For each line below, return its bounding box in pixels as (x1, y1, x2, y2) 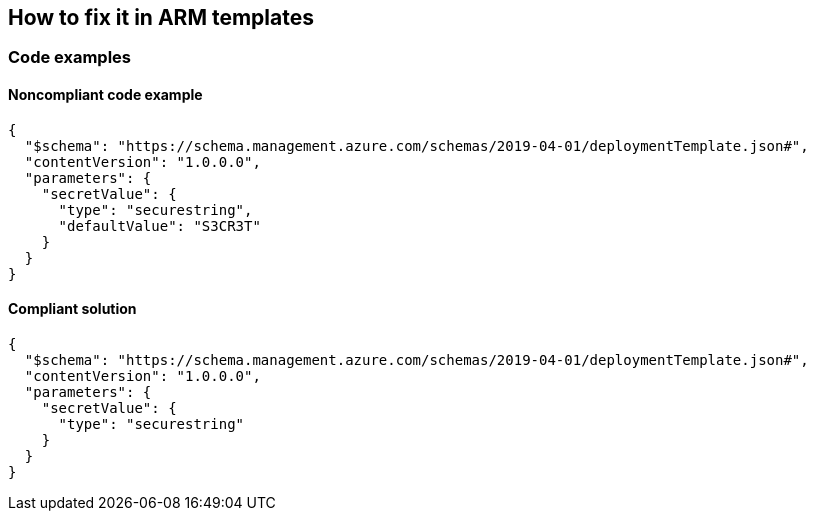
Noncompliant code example (8, 86, 203, 104)
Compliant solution (8, 300, 137, 318)
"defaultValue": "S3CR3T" (58, 217, 261, 234)
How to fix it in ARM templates (8, 5, 314, 30)
